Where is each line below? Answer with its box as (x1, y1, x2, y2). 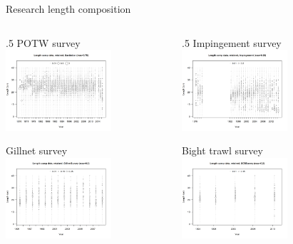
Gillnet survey (6, 143, 68, 158)
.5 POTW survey (6, 35, 81, 50)
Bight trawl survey (182, 143, 263, 158)
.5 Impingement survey (182, 35, 282, 50)
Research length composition (6, 1, 131, 16)
